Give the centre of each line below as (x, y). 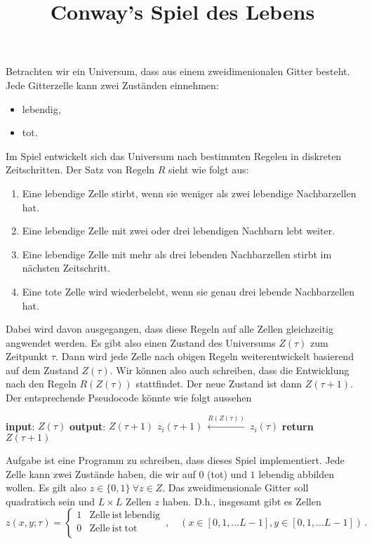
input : (20, 426)
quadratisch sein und (50, 501)
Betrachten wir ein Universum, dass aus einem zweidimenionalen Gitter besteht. (178, 71)
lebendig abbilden (296, 473)
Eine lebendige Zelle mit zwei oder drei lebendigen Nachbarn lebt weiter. (179, 231)
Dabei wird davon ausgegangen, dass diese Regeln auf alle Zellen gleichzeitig (170, 329)
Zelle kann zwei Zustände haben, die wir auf (101, 473)
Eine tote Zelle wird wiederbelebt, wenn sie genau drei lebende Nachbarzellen (188, 291)
